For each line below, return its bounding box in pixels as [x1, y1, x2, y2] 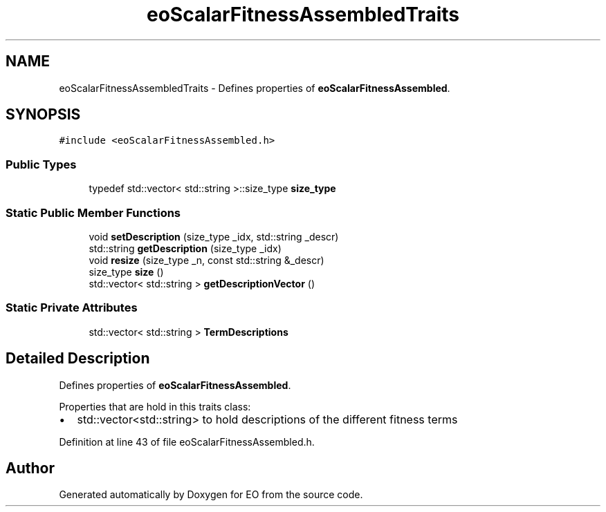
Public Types [6, 157, 77, 171]
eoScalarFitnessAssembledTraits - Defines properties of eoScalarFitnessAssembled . [59, 82, 450, 94]
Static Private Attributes [6, 301, 138, 315]
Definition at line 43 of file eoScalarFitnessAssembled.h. [59, 435, 315, 448]
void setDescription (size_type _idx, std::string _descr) [89, 230, 339, 243]
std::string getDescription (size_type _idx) [89, 242, 282, 254]
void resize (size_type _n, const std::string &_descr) [89, 254, 324, 266]
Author [6, 459, 55, 477]
